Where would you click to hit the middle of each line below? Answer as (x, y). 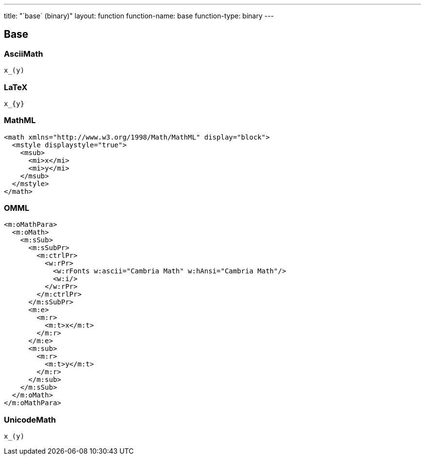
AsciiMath (24, 54)
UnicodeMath (30, 419)
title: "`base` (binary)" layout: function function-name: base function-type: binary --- (139, 16)
